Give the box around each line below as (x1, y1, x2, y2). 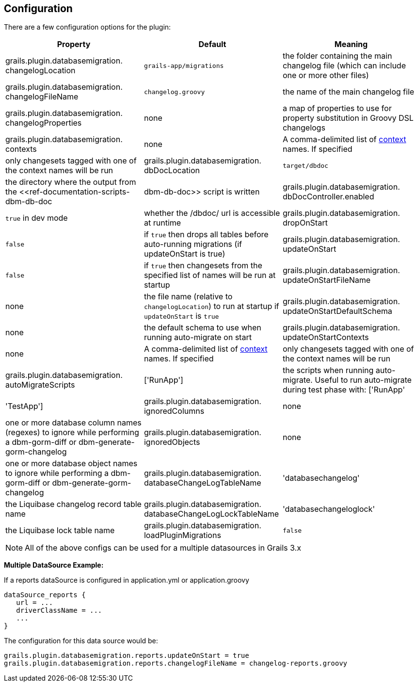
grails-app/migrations (144, 62, 224, 69)
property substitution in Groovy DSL (282, 113, 414, 123)
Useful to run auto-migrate (315, 375, 412, 385)
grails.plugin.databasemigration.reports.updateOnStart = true (4, 652, 249, 660)
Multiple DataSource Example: (4, 561, 104, 570)
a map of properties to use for (282, 103, 392, 114)
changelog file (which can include (282, 61, 406, 71)
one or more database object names (5, 458, 138, 469)
